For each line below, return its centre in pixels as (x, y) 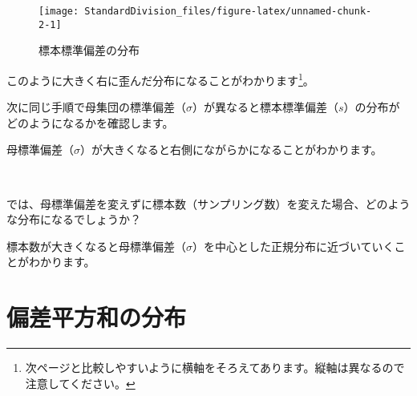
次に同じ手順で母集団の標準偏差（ (96, 107)
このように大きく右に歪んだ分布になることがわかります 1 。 (160, 79)
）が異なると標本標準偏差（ (265, 107)
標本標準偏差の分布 (89, 50)
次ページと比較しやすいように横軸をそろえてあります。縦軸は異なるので (215, 368)
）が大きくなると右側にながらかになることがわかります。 (231, 150)
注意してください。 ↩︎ (80, 383)
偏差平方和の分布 (97, 317)
